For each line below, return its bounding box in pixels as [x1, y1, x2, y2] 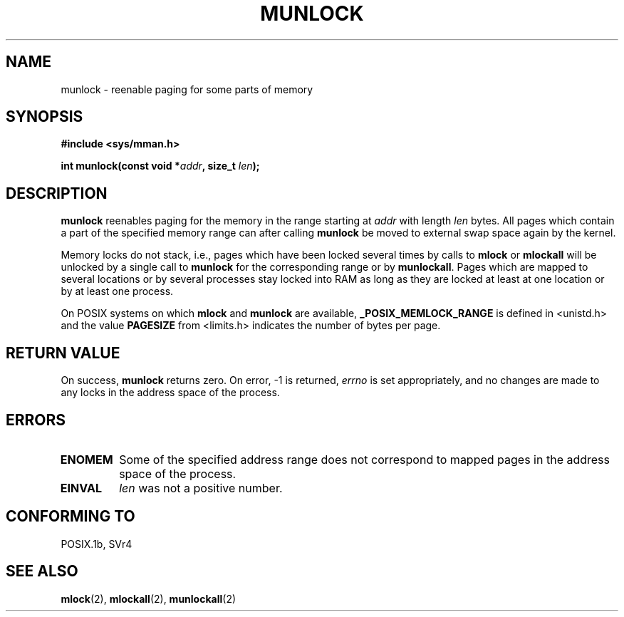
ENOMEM [60, 452, 113, 467]
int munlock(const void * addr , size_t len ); [61, 160, 260, 172]
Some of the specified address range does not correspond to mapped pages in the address [119, 452, 610, 467]
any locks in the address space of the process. [61, 386, 280, 399]
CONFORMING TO [6, 507, 135, 526]
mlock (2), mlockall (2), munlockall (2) [61, 592, 236, 605]
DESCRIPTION [6, 184, 108, 202]
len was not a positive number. [119, 480, 283, 495]
